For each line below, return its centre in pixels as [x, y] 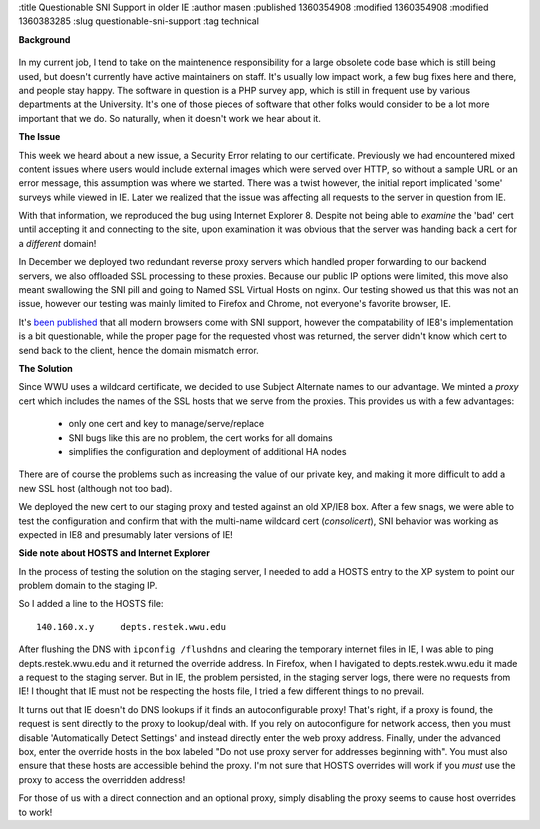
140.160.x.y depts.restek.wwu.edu [131, 626]
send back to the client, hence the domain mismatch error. [138, 350]
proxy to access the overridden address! [102, 779]
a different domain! [57, 243]
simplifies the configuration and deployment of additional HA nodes [207, 451]
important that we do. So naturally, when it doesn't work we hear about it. [170, 118]
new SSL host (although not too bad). [95, 488]
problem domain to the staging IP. [88, 586]
